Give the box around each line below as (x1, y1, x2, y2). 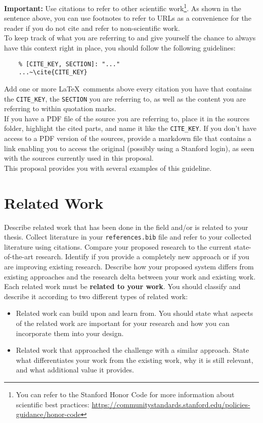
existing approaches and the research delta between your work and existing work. (4, 271, 256, 281)
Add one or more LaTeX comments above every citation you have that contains (4, 83, 252, 93)
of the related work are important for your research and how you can (16, 317, 230, 328)
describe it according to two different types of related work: (4, 291, 188, 301)
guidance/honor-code (16, 409, 81, 419)
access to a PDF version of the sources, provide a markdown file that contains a (4, 133, 251, 144)
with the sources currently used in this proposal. (4, 153, 154, 163)
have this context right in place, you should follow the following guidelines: (4, 42, 236, 53)
